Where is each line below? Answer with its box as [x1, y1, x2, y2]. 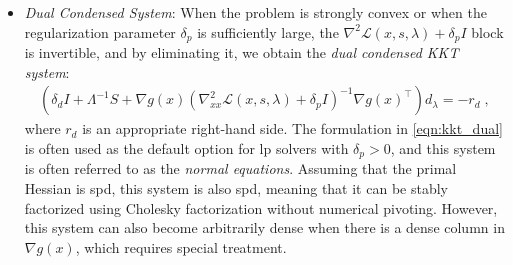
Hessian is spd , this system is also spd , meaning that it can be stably [24, 177, 448, 198]
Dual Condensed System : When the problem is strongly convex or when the [24, 2, 487, 22]
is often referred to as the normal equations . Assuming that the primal [24, 158, 457, 179]
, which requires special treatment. [75, 236, 287, 257]
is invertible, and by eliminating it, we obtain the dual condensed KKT [24, 42, 459, 63]
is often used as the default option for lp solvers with [24, 137, 349, 158]
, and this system [390, 137, 496, 158]
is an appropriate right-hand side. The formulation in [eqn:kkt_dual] [82, 118, 503, 139]
